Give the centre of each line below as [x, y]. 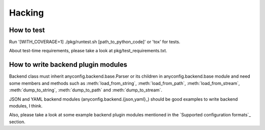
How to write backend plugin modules [68, 65]
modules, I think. [26, 106]
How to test [27, 30]
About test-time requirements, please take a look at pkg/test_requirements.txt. [88, 51]
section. [17, 122]
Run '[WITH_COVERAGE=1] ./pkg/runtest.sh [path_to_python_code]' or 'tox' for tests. [95, 42]
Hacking [26, 13]
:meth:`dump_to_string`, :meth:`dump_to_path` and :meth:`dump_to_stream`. [86, 90]
